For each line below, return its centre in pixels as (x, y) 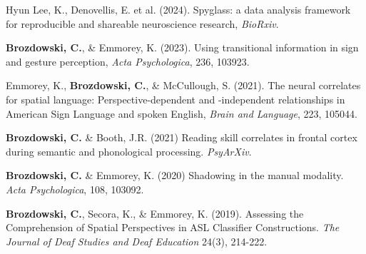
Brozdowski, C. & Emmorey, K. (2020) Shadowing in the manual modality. (175, 175)
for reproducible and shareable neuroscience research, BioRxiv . (142, 23)
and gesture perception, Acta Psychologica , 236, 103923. (128, 61)
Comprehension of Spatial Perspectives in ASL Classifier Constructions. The (173, 227)
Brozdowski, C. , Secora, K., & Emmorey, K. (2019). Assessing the (155, 213)
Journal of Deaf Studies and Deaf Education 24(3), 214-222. (137, 241)
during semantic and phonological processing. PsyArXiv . (129, 151)
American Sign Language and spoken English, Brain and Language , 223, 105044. (182, 113)
